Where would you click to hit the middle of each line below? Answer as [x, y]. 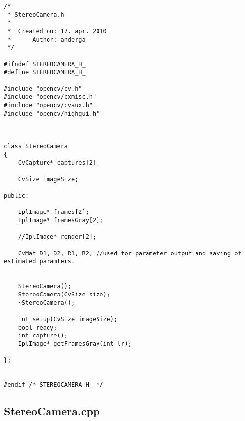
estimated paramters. [40, 262]
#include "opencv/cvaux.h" [48, 105]
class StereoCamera [36, 147]
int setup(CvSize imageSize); [68, 319]
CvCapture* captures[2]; [59, 163]
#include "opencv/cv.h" [43, 89]
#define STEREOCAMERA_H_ [45, 72]
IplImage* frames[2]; [53, 212]
